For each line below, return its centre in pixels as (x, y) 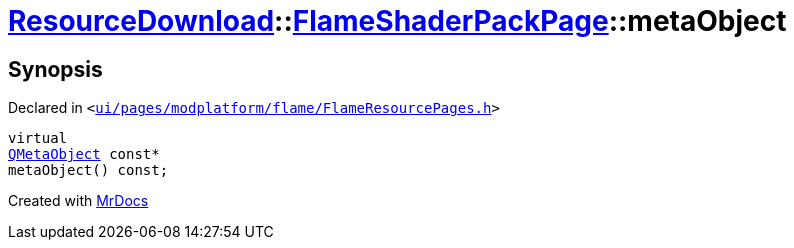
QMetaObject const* (84, 154)
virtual (38, 138)
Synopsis (55, 69)
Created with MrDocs (78, 201)
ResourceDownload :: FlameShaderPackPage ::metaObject (397, 21)
